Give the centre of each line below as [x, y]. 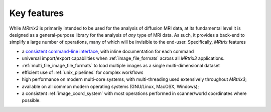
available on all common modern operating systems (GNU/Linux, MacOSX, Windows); [110, 86]
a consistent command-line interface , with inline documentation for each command [108, 51]
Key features [37, 13]
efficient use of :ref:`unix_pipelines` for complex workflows [83, 72]
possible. [31, 100]
